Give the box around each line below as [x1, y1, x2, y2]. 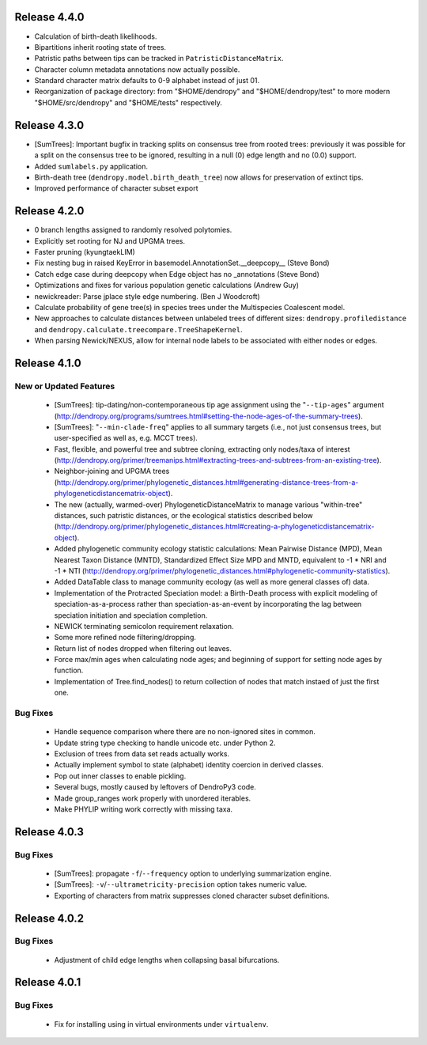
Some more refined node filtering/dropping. [54, 633, 197, 642]
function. [54, 665, 84, 676]
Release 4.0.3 [14, 825, 85, 839]
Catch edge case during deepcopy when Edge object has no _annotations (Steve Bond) [34, 269, 320, 278]
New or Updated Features [14, 381, 115, 392]
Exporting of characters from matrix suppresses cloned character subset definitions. [54, 891, 330, 900]
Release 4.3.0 [14, 119, 85, 132]
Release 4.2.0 [14, 204, 85, 218]
